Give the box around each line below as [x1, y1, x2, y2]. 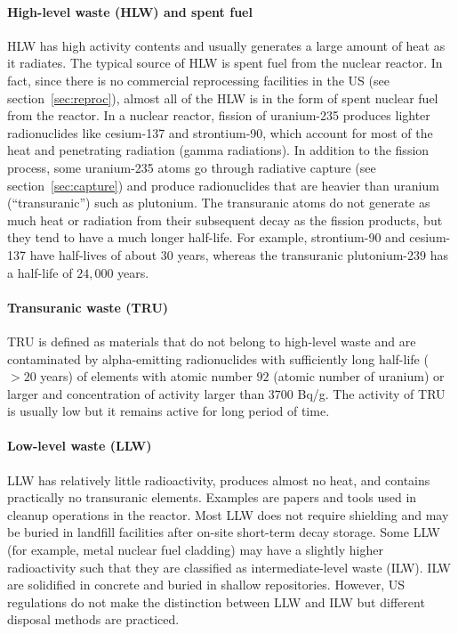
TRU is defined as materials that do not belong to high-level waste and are [7, 331, 416, 350]
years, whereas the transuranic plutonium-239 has [177, 245, 448, 264]
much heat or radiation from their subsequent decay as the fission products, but [7, 210, 443, 229]
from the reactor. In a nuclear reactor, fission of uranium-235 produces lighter [7, 106, 430, 125]
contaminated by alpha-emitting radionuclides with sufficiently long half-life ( [7, 349, 429, 368]
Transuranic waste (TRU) [7, 297, 169, 316]
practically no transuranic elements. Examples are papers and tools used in [7, 488, 417, 507]
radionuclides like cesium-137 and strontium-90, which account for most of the [7, 123, 433, 142]
